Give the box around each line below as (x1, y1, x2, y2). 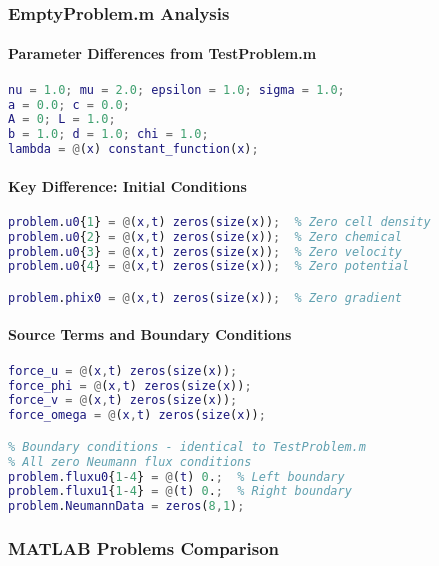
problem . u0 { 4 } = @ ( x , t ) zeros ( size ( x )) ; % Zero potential (8, 259, 410, 274)
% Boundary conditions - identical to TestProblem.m (8, 439, 366, 454)
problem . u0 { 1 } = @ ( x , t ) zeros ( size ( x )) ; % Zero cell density (8, 214, 431, 229)
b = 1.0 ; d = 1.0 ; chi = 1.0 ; (8, 127, 209, 142)
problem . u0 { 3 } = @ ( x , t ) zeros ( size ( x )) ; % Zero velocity (8, 244, 402, 259)
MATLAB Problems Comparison (8, 536, 279, 561)
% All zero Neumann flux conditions (8, 454, 252, 469)
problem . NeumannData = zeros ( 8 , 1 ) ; (8, 499, 245, 514)
